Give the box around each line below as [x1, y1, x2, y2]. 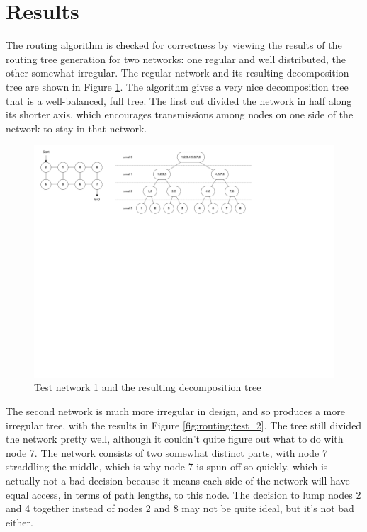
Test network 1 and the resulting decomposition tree [34, 380, 261, 395]
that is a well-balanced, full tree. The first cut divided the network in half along [6, 93, 352, 108]
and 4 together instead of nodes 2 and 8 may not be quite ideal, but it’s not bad [6, 501, 354, 516]
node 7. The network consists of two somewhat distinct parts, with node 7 [6, 445, 327, 460]
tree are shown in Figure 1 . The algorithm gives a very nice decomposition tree [6, 79, 349, 94]
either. [6, 514, 33, 529]
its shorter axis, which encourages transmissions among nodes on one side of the [6, 107, 354, 122]
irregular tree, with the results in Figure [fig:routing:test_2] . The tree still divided [6, 417, 362, 432]
